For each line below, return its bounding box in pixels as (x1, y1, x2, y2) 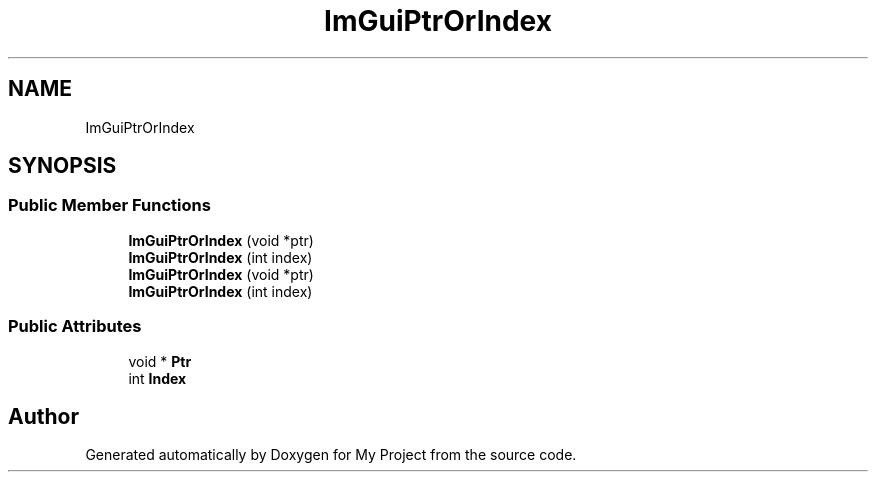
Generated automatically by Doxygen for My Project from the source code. (85, 446, 577, 464)
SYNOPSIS (8, 153, 117, 179)
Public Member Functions (8, 195, 211, 216)
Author (8, 403, 79, 429)
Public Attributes (8, 316, 142, 337)
